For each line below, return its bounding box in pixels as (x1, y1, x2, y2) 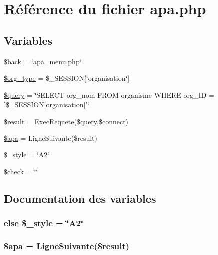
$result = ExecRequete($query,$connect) (4, 116, 129, 126)
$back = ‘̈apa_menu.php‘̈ (4, 56, 82, 66)
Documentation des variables (4, 190, 156, 206)
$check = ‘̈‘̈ (4, 166, 38, 176)
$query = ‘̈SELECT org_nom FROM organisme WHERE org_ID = (4, 89, 214, 100)
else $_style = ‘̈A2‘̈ (4, 217, 83, 229)
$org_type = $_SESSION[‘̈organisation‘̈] (4, 73, 130, 83)
